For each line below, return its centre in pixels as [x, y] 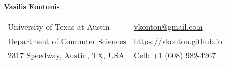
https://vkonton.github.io [178, 41]
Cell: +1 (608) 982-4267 [175, 55]
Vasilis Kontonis [32, 6]
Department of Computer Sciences [67, 41]
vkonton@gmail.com [168, 26]
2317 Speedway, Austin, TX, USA [66, 55]
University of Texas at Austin [59, 26]
